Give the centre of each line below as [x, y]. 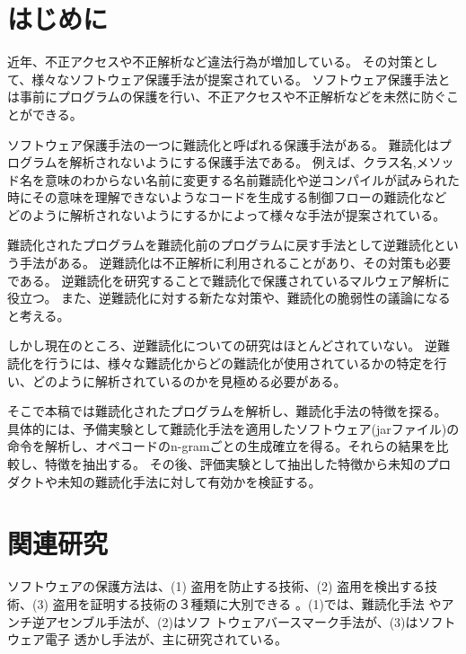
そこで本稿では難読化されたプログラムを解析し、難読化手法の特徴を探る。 [227, 411]
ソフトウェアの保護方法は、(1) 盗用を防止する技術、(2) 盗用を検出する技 [223, 586]
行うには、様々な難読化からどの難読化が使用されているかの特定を [239, 363]
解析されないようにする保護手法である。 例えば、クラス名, [243, 162]
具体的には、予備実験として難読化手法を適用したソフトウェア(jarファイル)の [233, 428]
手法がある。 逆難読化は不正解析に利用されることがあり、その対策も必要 [235, 263]
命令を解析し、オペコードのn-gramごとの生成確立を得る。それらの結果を [222, 446]
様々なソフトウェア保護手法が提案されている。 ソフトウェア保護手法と [241, 79]
